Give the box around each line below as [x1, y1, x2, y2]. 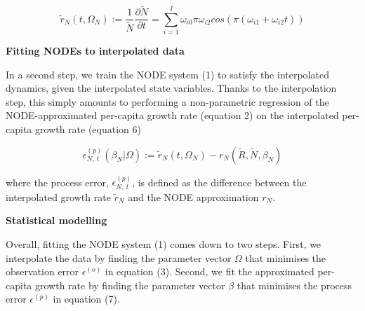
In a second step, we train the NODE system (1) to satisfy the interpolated [6, 67, 329, 81]
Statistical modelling [6, 213, 107, 228]
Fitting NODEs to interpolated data [6, 43, 185, 58]
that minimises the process [237, 277, 352, 292]
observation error [6, 264, 79, 279]
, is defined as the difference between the [132, 174, 307, 189]
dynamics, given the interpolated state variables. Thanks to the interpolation [6, 81, 337, 95]
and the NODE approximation [128, 189, 259, 204]
